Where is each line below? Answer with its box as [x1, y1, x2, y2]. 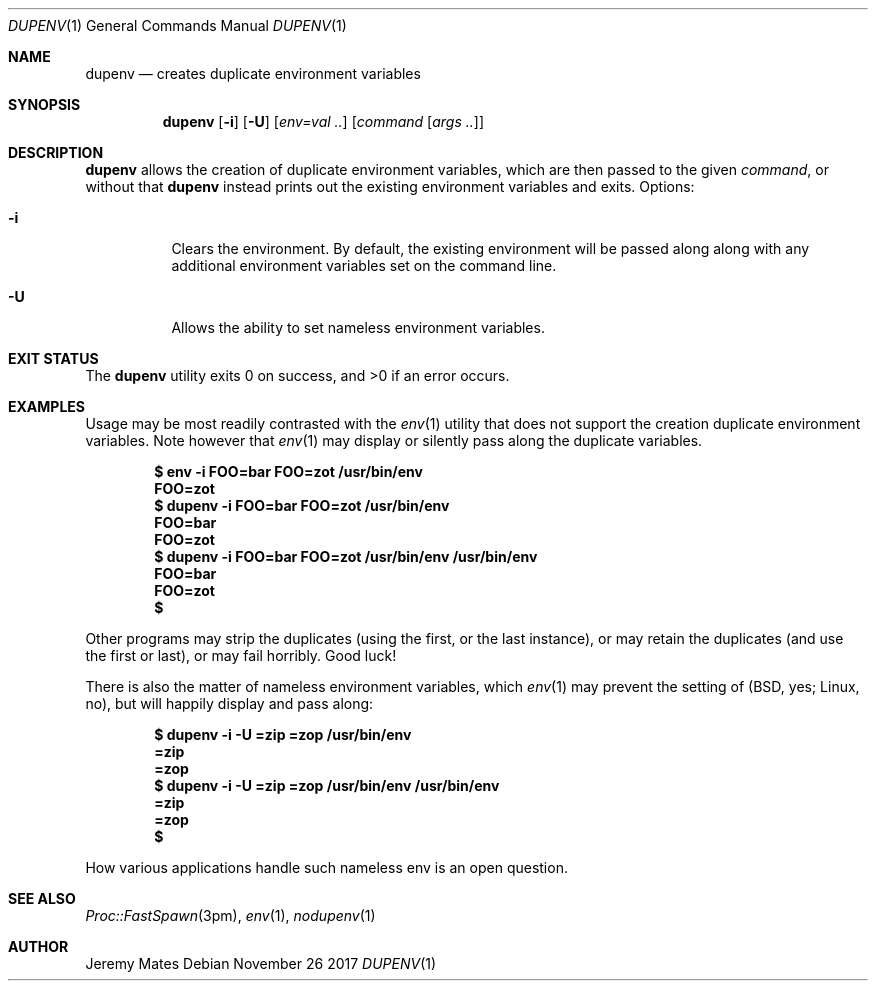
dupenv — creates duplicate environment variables [85, 65, 421, 82]
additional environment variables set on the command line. [171, 257, 557, 274]
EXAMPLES [8, 398, 85, 415]
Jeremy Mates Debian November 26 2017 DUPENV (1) [85, 955, 437, 972]
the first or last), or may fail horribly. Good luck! [85, 647, 397, 664]
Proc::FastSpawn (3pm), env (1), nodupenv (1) [85, 907, 376, 924]
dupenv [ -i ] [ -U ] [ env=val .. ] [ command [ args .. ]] [162, 113, 485, 130]
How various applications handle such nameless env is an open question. [85, 859, 568, 876]
